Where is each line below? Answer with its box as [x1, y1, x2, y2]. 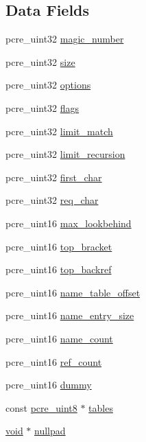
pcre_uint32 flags [5, 100, 80, 115]
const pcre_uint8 [5, 400, 77, 415]
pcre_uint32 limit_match [5, 124, 113, 138]
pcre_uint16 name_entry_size [5, 308, 134, 323]
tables [88, 400, 113, 415]
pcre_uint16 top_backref [5, 262, 112, 277]
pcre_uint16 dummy [5, 377, 92, 392]
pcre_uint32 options [5, 78, 91, 92]
